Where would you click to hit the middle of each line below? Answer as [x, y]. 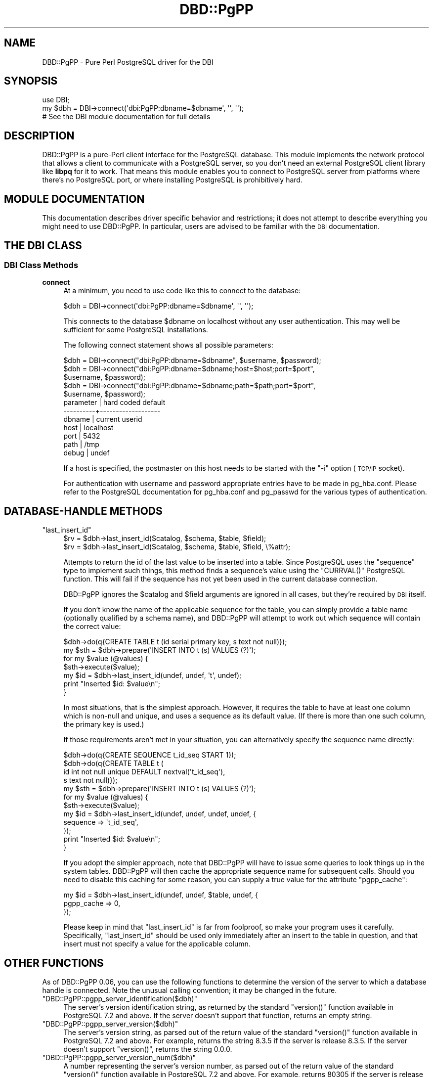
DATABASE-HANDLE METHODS [83, 511]
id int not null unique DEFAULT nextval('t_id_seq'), [144, 772]
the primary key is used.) [104, 724]
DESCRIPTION [39, 135]
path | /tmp [81, 445]
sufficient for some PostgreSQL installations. [136, 330]
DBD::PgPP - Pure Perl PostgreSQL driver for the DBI [128, 62]
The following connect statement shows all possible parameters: [168, 345]
